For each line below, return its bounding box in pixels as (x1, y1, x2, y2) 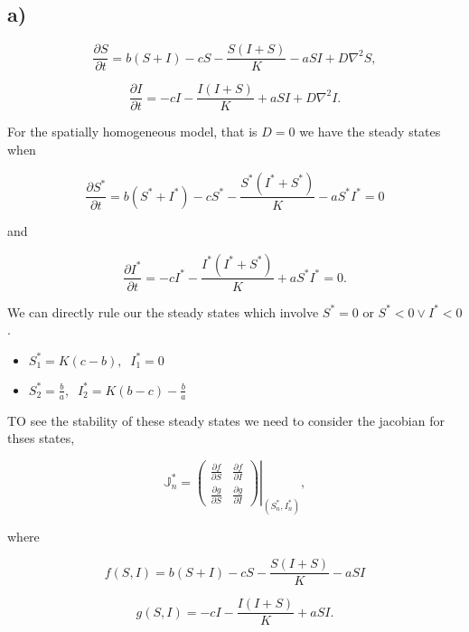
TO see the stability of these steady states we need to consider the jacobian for (7, 410, 445, 429)
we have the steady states (299, 122, 441, 141)
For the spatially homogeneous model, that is (7, 122, 258, 141)
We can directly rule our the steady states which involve (7, 302, 319, 321)
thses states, (7, 429, 75, 448)
